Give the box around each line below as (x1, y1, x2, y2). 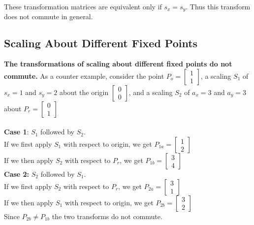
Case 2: (4, 169, 30, 179)
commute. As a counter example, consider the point (4, 70, 164, 81)
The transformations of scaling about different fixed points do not (4, 59, 232, 69)
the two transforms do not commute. (52, 211, 162, 221)
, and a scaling (128, 87, 173, 97)
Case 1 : (4, 127, 29, 137)
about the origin (60, 87, 109, 97)
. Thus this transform (186, 1, 251, 11)
